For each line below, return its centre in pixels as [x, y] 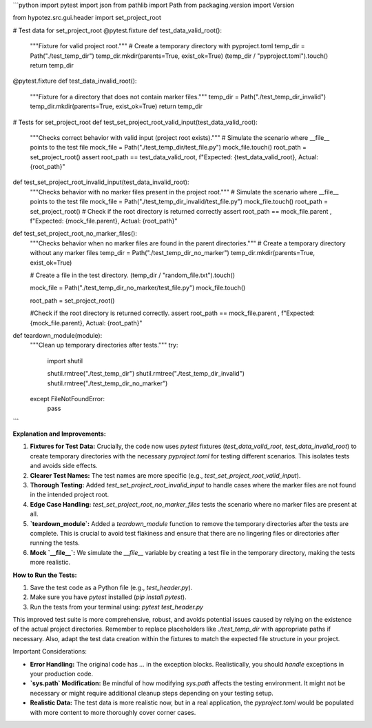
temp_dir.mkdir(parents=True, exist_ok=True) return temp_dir [116, 106]
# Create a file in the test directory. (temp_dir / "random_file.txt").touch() [133, 275]
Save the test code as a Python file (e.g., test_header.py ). [111, 587]
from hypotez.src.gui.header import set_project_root [87, 18]
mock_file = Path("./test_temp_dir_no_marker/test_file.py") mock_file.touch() [138, 288]
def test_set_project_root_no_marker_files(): [75, 234]
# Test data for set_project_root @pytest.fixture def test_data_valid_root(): [117, 30]
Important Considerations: [50, 651]
